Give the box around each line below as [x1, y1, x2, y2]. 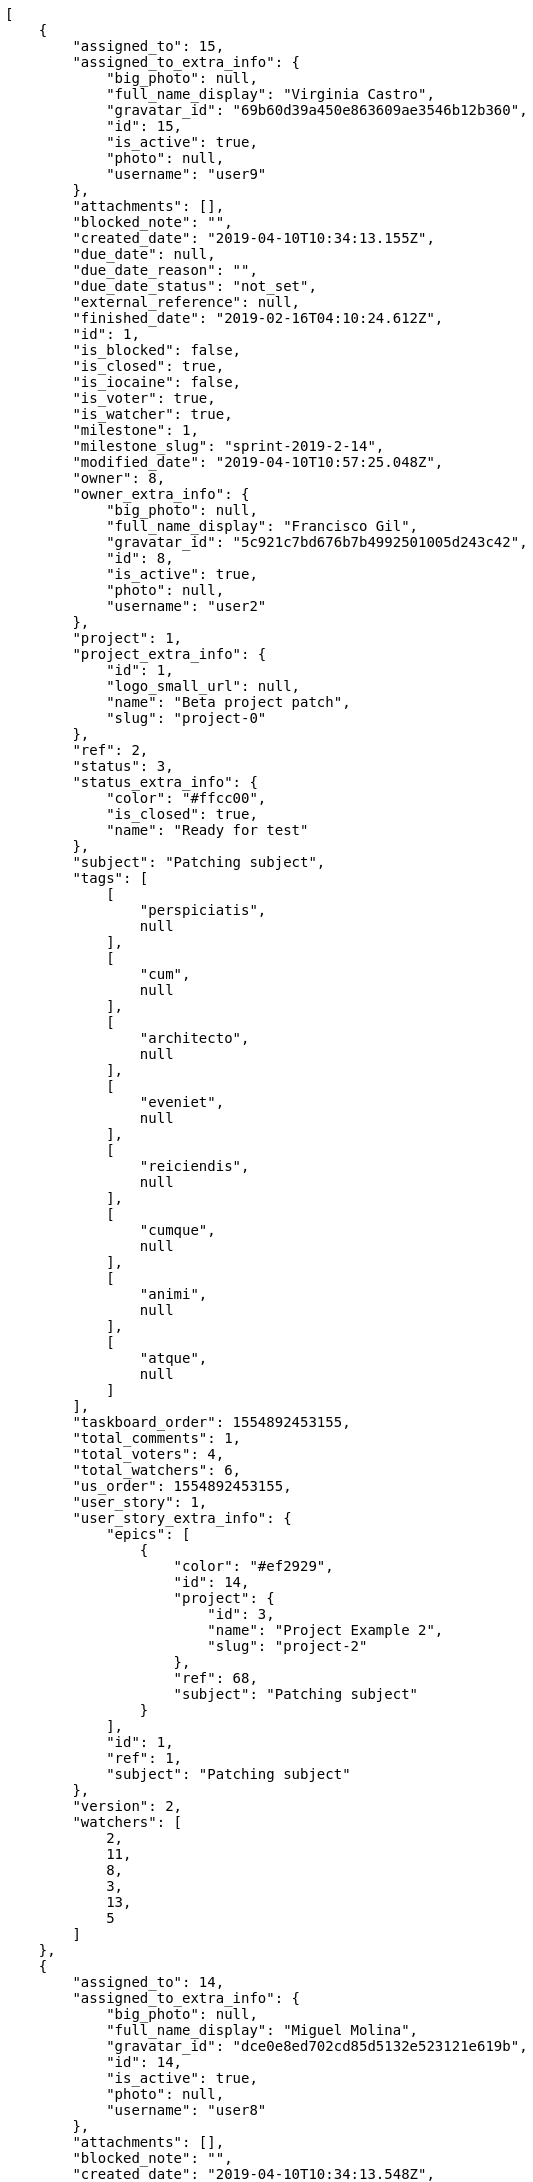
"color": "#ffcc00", [106, 790, 267, 806]
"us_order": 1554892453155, [72, 1478, 292, 1494]
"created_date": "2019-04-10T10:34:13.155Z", [72, 230, 435, 246]
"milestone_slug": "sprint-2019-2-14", [72, 438, 385, 454]
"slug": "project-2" [207, 1638, 368, 1654]
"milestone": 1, [72, 422, 199, 438]
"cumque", [139, 1222, 216, 1238]
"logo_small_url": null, [106, 678, 301, 694]
